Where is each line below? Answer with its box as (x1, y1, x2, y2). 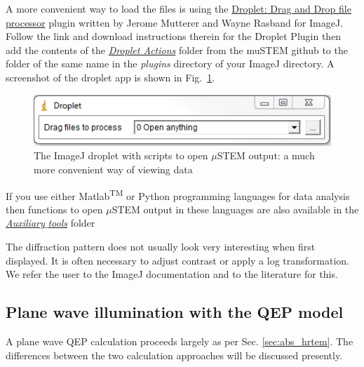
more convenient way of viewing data (34, 162, 193, 177)
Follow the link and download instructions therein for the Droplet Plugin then (6, 29, 342, 44)
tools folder (48, 215, 95, 230)
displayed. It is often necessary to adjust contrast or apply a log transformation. (6, 253, 349, 267)
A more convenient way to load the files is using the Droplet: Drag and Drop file (6, 1, 351, 15)
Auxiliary (6, 215, 45, 230)
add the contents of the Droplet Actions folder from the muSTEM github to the (6, 42, 348, 57)
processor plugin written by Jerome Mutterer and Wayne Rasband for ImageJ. (6, 15, 344, 29)
